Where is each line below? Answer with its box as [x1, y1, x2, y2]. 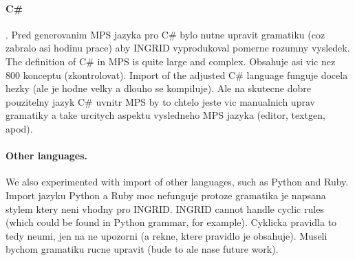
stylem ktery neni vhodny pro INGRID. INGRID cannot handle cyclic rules [6, 201, 324, 216]
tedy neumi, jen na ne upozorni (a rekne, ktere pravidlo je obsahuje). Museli [6, 228, 327, 242]
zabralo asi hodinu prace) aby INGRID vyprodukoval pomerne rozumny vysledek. [6, 41, 350, 55]
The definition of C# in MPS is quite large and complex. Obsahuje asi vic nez [6, 54, 336, 68]
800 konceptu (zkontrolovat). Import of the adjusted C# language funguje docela [6, 67, 348, 82]
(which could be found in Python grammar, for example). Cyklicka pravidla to [6, 215, 337, 229]
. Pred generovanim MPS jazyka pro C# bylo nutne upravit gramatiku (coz [6, 27, 325, 41]
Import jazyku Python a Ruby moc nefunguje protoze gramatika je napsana [6, 188, 326, 202]
